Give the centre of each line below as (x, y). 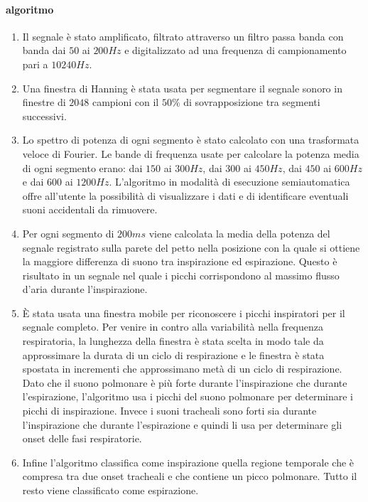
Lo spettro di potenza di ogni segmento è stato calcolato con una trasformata (191, 140)
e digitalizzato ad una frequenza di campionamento (236, 50)
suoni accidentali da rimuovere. (90, 209)
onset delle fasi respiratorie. (82, 438)
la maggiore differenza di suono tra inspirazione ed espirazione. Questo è (180, 261)
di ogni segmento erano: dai (82, 167)
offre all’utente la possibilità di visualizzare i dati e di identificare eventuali (185, 195)
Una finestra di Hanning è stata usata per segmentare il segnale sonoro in (182, 88)
